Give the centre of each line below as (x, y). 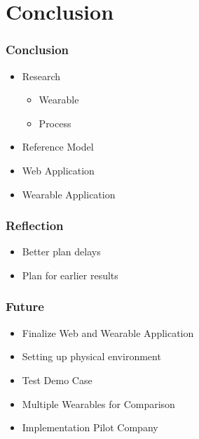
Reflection (35, 225)
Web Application (58, 170)
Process (55, 123)
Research (41, 76)
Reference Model (58, 147)
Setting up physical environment (91, 356)
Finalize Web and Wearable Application (108, 332)
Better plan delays (61, 252)
